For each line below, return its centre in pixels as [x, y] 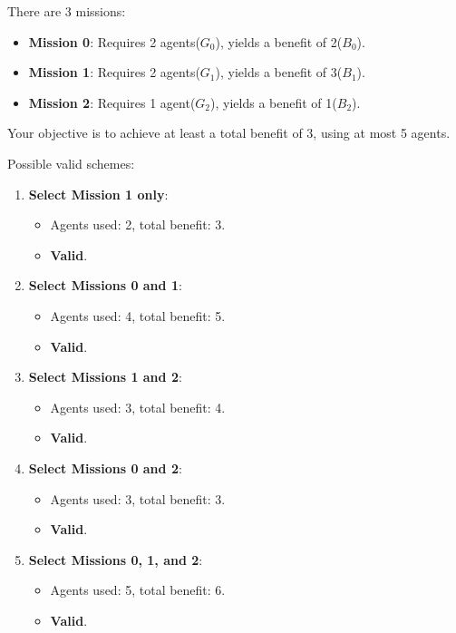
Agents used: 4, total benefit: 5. [138, 315]
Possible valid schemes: [71, 163]
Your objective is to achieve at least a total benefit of [155, 133]
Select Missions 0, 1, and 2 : [116, 559]
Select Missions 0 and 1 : [105, 285]
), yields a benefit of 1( [274, 102]
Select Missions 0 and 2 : [105, 467]
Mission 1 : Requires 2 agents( [114, 72]
